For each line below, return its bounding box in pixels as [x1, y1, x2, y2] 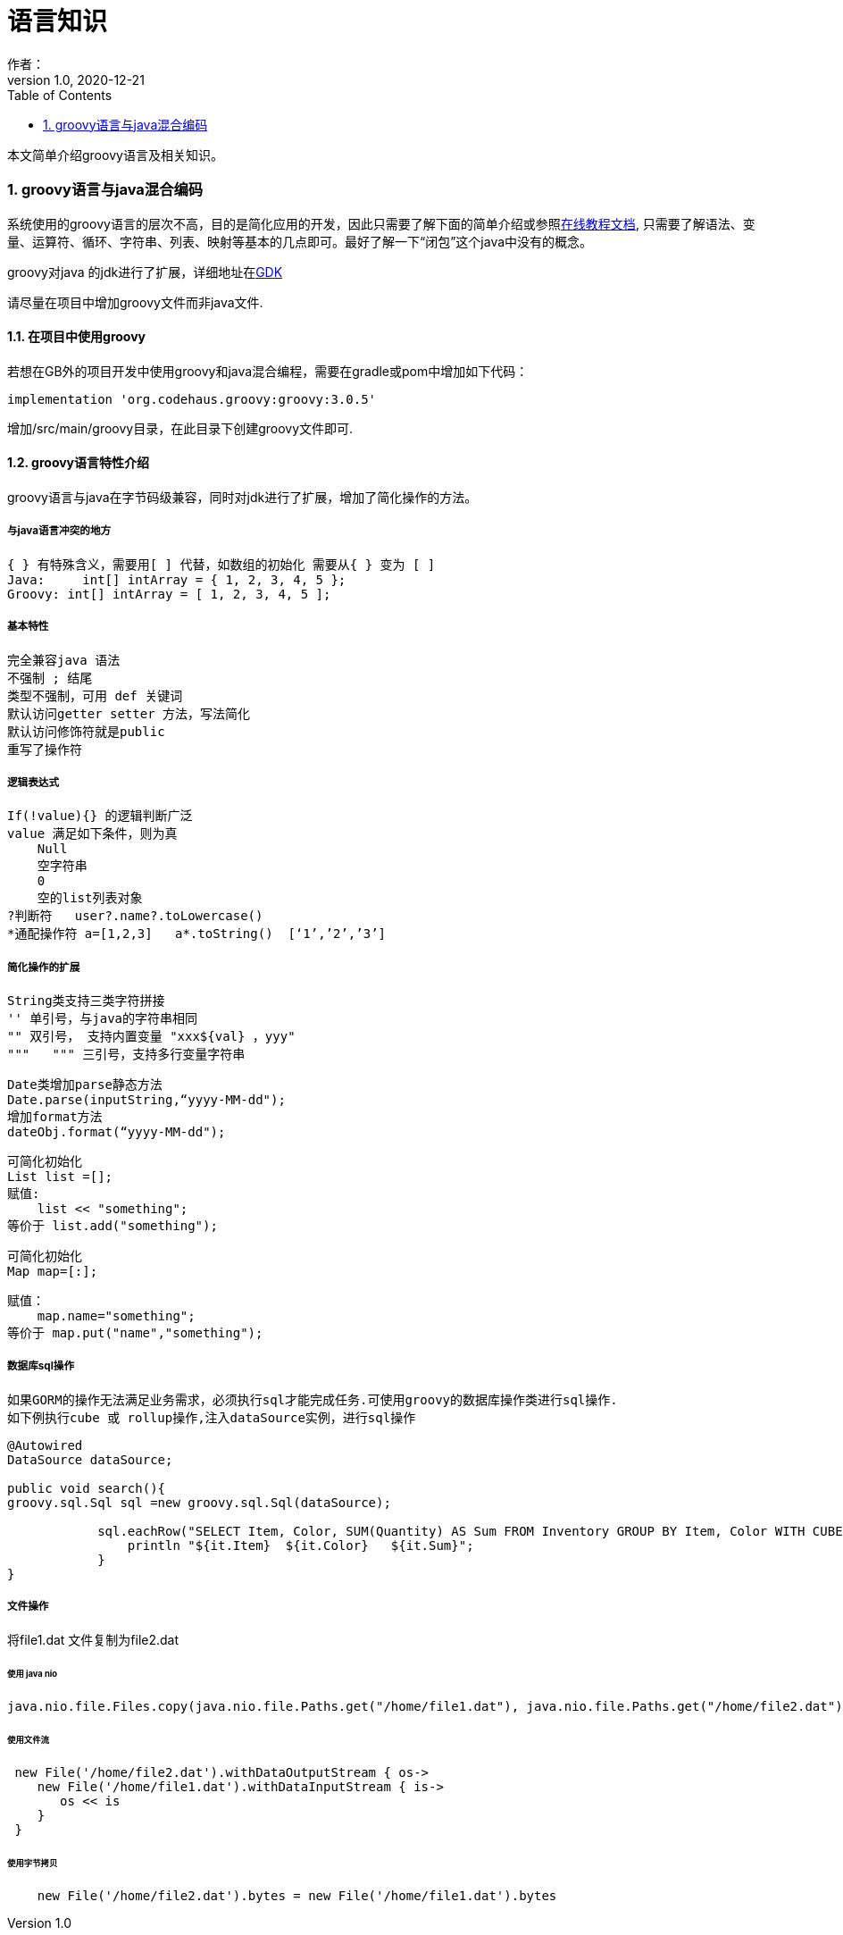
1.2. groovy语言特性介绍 [7, 455, 150, 471]
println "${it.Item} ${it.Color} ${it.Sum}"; [127, 1537, 474, 1553]
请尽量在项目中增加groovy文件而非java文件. [7, 294, 263, 310]
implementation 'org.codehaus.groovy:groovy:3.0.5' [7, 391, 377, 406]
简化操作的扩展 [7, 960, 80, 974]
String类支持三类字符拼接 [7, 993, 165, 1009]
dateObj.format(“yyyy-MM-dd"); [7, 1125, 226, 1140]
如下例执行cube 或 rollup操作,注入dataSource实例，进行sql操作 [7, 1410, 416, 1425]
